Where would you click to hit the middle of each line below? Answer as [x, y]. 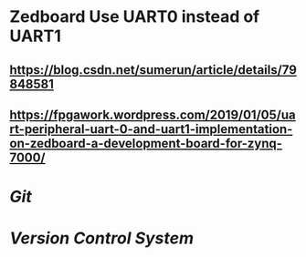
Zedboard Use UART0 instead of [135, 17]
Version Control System [102, 238]
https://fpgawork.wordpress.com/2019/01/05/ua [153, 114]
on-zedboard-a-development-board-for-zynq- [146, 143]
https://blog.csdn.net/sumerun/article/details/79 [153, 70]
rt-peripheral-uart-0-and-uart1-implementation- [151, 129]
